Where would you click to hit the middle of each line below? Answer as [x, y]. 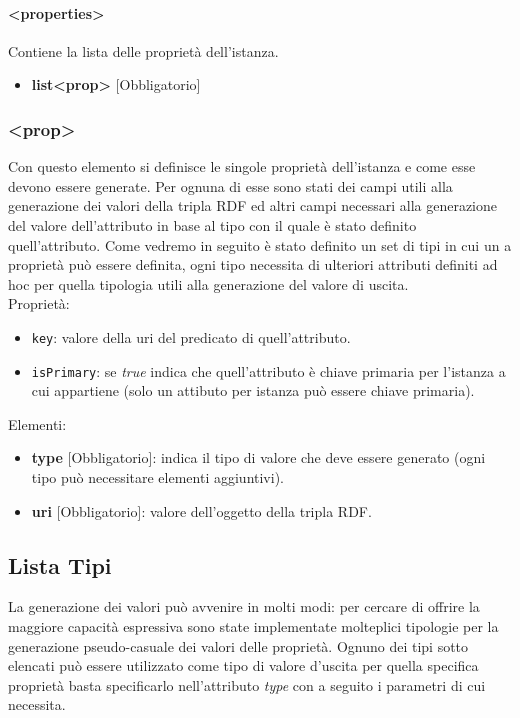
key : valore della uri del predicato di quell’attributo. [191, 336]
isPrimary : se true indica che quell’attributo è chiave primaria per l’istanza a [268, 370]
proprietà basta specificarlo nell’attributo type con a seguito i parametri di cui [247, 684]
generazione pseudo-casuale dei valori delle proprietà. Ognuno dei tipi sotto [238, 645]
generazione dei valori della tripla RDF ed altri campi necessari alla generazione [253, 205]
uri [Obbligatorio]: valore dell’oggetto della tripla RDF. [201, 510]
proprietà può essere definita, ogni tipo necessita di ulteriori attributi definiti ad [253, 264]
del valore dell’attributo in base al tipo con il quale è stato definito [212, 224]
